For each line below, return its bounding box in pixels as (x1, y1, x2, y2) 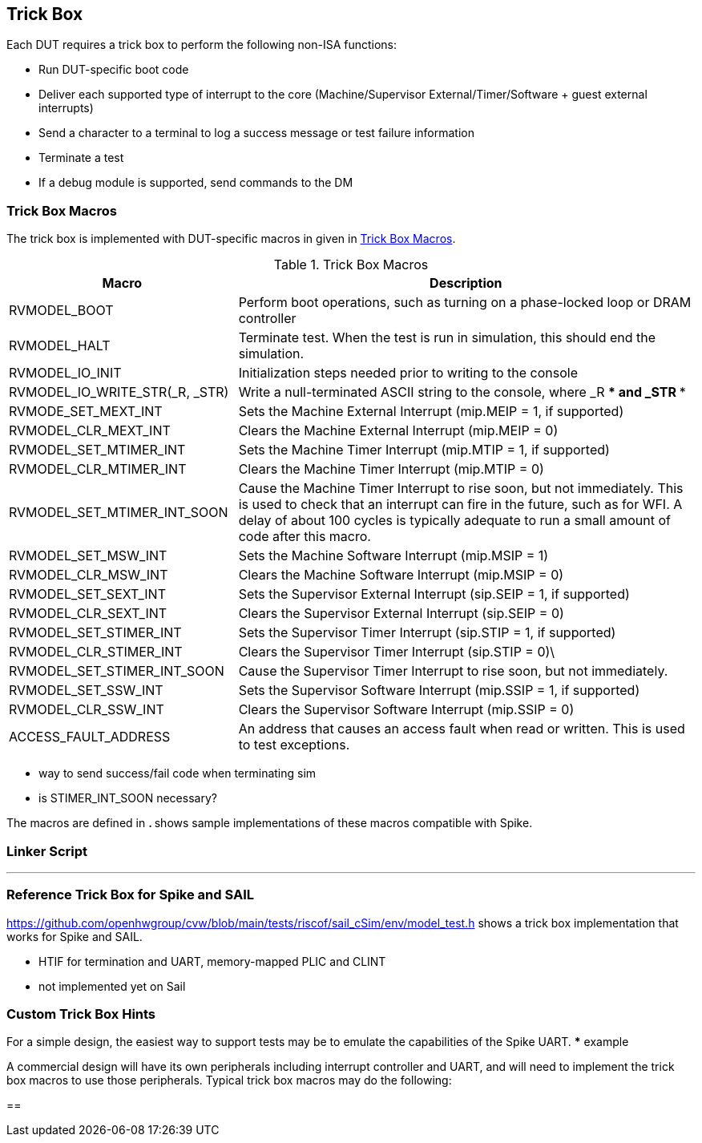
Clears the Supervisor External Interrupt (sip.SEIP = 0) (238, 605, 564, 622)
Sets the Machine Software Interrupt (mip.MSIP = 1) (238, 547, 549, 564)
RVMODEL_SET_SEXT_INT (9, 586, 166, 603)
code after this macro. (238, 528, 371, 545)
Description (430, 275, 502, 292)
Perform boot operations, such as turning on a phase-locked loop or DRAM (238, 294, 692, 311)
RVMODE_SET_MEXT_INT (9, 403, 163, 420)
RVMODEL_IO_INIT (9, 365, 122, 382)
